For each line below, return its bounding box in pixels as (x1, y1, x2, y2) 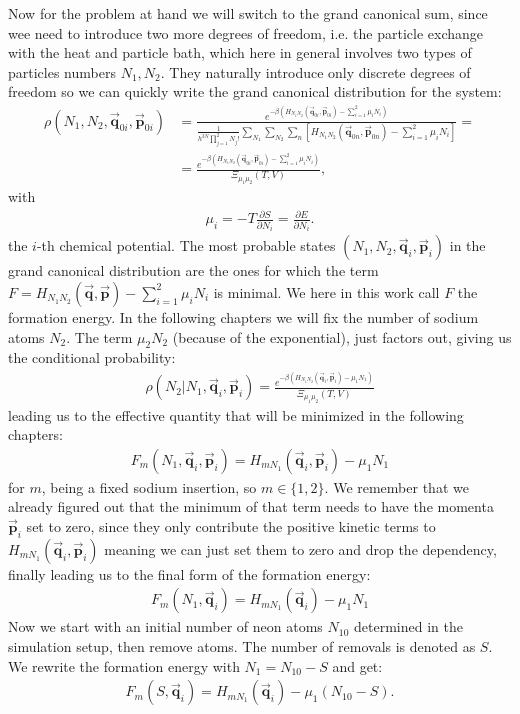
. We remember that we (324, 476, 469, 497)
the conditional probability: (8, 347, 176, 368)
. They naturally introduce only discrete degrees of (160, 61, 471, 82)
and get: (332, 655, 383, 676)
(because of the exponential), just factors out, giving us (172, 326, 512, 347)
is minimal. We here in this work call (213, 281, 440, 302)
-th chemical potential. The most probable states (36, 235, 336, 256)
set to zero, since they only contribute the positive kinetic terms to (26, 515, 436, 536)
